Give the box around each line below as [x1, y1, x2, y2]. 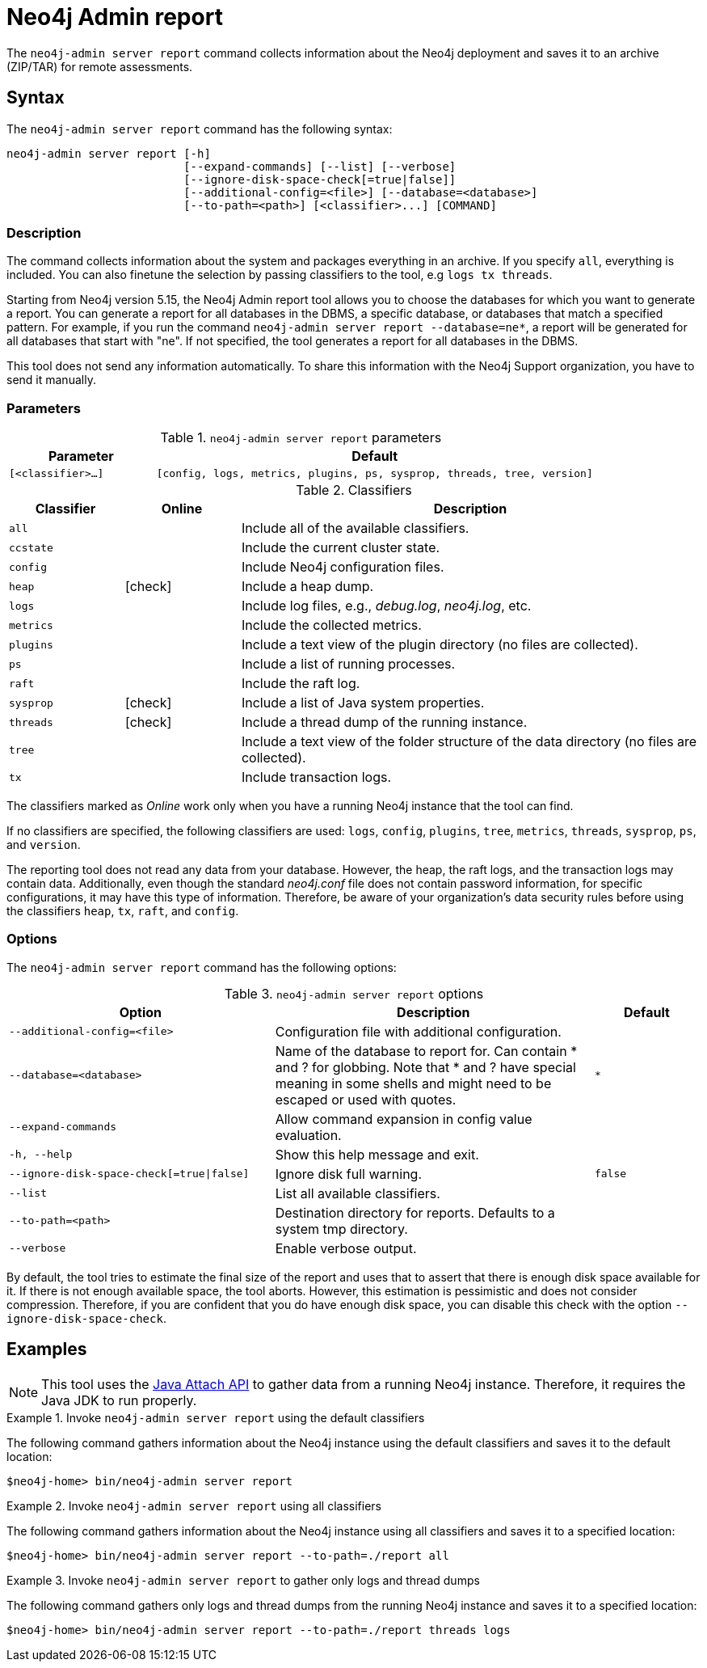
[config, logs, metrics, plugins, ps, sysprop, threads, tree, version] [156, 467, 593, 480]
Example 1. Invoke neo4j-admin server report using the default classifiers [6, 1410, 425, 1425]
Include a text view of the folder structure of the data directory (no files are [241, 733, 697, 750]
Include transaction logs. [241, 769, 392, 786]
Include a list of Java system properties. [241, 695, 485, 712]
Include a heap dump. [241, 578, 374, 595]
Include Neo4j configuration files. [241, 559, 444, 576]
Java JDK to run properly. [41, 1391, 197, 1408]
